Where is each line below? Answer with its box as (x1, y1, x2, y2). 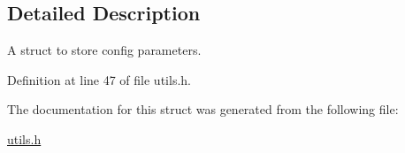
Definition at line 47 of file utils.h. (7, 70, 191, 88)
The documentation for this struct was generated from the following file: (7, 100, 399, 119)
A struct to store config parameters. (7, 41, 202, 59)
